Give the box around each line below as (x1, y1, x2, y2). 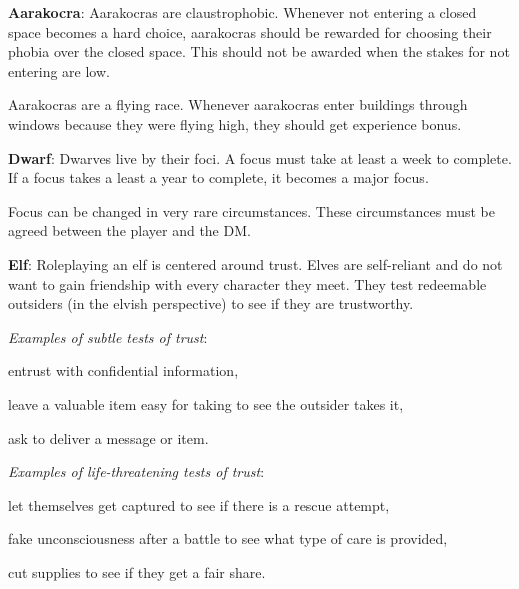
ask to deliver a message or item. (8, 427, 209, 448)
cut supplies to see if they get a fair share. (8, 561, 266, 582)
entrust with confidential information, (8, 360, 239, 381)
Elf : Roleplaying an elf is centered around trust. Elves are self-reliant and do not (8, 253, 503, 274)
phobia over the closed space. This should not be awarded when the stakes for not (8, 41, 510, 62)
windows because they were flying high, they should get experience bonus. (8, 113, 462, 134)
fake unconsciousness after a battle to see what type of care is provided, (8, 528, 448, 549)
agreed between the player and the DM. (8, 220, 251, 241)
